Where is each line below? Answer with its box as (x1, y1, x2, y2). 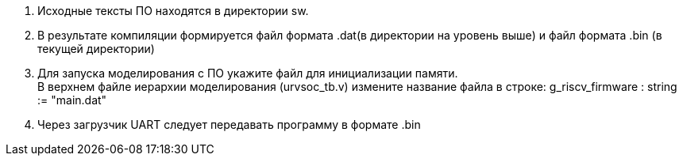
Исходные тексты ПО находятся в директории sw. (37, 4, 309, 17)
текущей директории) (37, 42, 155, 55)
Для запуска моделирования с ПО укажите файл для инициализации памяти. (37, 66, 458, 80)
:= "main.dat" (37, 93, 107, 107)
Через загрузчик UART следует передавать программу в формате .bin (37, 118, 421, 131)
